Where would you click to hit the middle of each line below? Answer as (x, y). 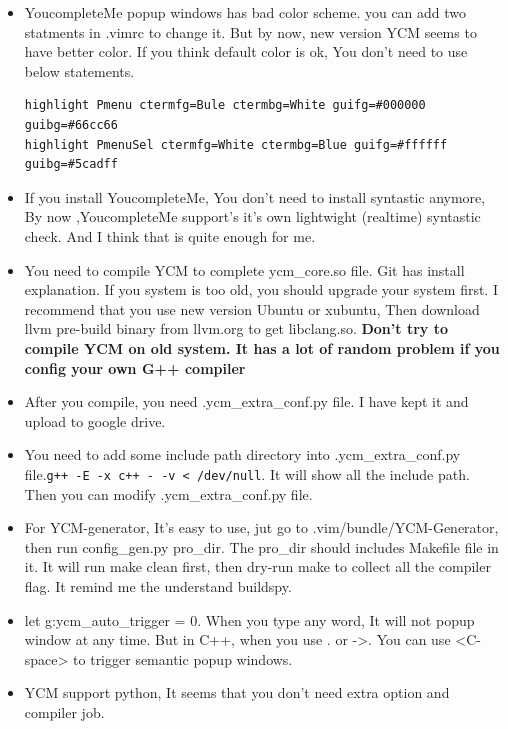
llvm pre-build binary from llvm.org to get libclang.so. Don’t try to (236, 328)
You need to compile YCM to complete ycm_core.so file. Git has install (244, 269)
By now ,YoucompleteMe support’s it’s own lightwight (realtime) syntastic (252, 216)
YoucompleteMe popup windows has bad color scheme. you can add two (245, 12)
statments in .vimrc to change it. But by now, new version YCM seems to (250, 31)
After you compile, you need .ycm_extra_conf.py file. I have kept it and (246, 401)
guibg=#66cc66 (71, 124)
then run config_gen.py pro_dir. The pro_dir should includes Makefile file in (261, 546)
